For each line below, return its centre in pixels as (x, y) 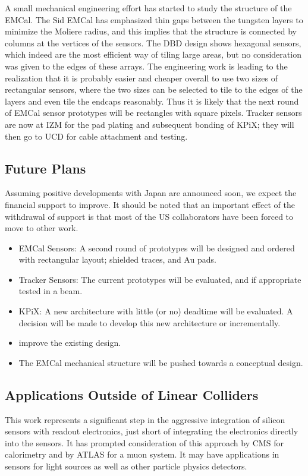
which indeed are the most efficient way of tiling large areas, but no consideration (153, 54)
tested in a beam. (51, 291)
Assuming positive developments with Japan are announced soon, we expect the (151, 193)
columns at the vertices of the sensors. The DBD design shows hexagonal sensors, (153, 42)
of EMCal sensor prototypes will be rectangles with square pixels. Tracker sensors (153, 113)
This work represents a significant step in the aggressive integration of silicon (145, 419)
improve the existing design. (70, 343)
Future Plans (45, 168)
